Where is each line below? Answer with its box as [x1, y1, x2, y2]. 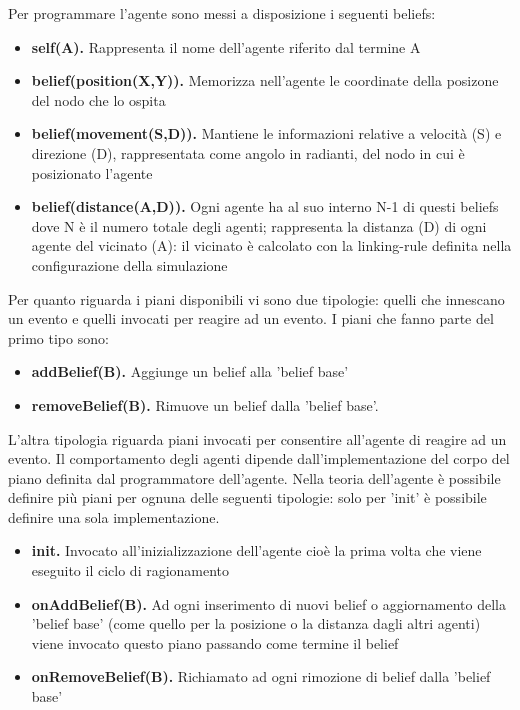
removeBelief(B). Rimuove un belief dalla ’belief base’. [31, 394, 379, 415]
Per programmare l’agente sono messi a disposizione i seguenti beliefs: [8, 3, 436, 23]
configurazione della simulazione [31, 254, 228, 275]
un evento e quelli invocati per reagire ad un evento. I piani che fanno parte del [8, 308, 494, 329]
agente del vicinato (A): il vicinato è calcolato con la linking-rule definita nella [31, 235, 512, 256]
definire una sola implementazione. [8, 506, 220, 527]
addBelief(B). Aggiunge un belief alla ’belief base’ [31, 361, 349, 382]
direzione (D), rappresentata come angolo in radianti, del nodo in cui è [31, 142, 465, 163]
